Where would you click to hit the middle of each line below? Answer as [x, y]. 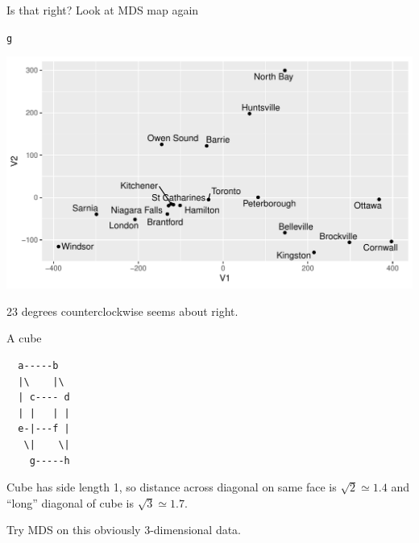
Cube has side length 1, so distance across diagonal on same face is [172, 487]
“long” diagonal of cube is [70, 502]
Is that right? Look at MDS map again [103, 10]
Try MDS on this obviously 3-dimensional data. [124, 530]
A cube [24, 338]
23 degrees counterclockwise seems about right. [122, 311]
